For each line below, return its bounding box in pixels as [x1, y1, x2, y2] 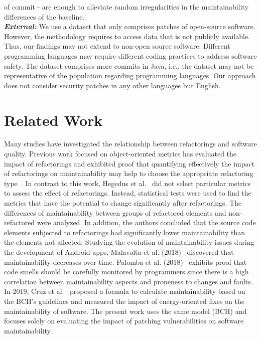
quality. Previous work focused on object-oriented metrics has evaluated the [4, 148, 237, 159]
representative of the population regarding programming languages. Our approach [4, 70, 256, 81]
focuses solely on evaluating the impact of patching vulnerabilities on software [4, 315, 244, 326]
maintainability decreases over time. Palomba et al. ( [4, 256, 167, 267]
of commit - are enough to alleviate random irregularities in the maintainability [4, 2, 248, 12]
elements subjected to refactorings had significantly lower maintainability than [4, 227, 245, 237]
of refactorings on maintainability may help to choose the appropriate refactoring [4, 168, 253, 179]
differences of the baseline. [4, 11, 85, 22]
